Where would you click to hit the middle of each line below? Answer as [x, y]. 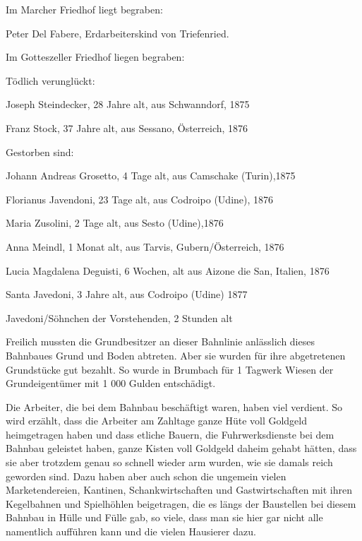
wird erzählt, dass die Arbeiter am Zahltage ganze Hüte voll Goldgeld [157, 421]
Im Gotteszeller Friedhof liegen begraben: [95, 57]
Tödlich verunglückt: [50, 80]
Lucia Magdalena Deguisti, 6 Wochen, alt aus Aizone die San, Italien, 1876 [168, 270]
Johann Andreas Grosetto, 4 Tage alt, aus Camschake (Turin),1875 [151, 176]
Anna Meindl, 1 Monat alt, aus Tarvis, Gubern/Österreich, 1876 [145, 246]
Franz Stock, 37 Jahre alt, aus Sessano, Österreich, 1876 [127, 127]
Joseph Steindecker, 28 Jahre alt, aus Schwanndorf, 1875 [128, 104]
